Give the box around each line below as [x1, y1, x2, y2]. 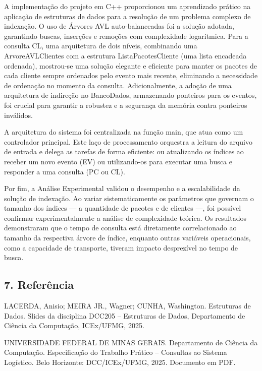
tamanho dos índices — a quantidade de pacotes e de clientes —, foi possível [4, 203, 241, 213]
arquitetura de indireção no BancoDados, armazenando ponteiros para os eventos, [4, 90, 257, 100]
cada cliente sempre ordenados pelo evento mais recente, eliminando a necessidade [4, 70, 258, 81]
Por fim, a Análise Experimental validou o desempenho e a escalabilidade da [4, 183, 240, 194]
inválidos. [4, 109, 33, 120]
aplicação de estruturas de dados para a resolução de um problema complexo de [4, 11, 251, 21]
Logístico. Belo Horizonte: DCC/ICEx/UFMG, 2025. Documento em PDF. [4, 357, 236, 367]
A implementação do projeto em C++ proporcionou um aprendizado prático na [4, 1, 251, 11]
